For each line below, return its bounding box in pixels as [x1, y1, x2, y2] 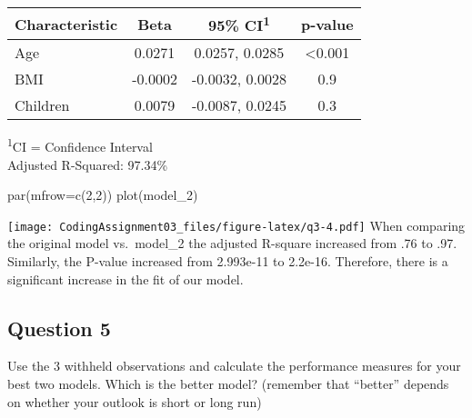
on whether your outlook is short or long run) [7, 392, 262, 411]
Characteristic [15, 13, 118, 35]
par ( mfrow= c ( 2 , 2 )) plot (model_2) [7, 185, 198, 204]
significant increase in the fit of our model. [7, 269, 244, 288]
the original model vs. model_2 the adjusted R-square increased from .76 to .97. [7, 234, 457, 253]
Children [15, 95, 70, 116]
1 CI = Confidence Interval [7, 134, 153, 155]
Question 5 [7, 313, 111, 342]
